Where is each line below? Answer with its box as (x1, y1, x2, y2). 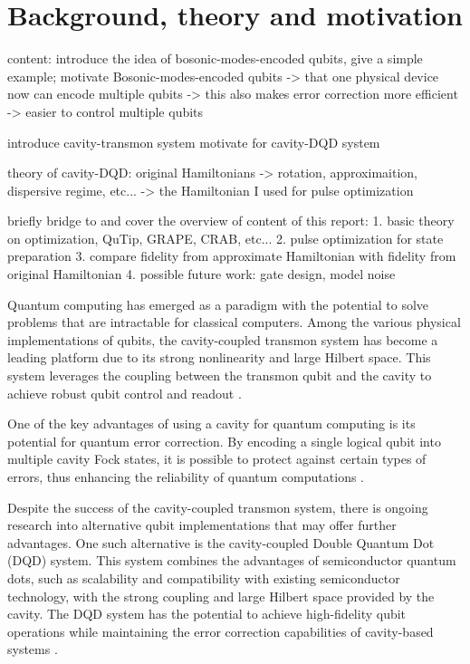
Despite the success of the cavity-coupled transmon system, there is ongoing (7, 497, 428, 516)
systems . (7, 640, 58, 659)
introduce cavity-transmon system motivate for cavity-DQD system (7, 132, 380, 151)
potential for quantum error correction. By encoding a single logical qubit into (7, 431, 441, 450)
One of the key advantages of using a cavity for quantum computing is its (7, 414, 416, 433)
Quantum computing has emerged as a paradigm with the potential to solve (7, 294, 429, 313)
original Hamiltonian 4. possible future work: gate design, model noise (7, 265, 396, 284)
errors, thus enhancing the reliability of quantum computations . (7, 467, 365, 486)
